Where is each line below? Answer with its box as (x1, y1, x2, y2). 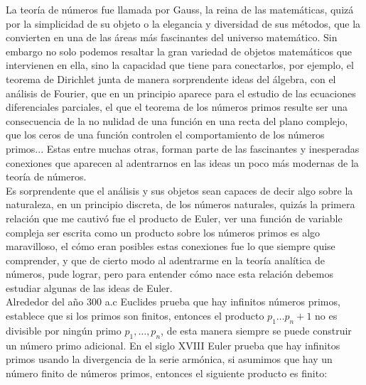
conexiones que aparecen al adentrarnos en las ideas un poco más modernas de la (6, 155, 359, 170)
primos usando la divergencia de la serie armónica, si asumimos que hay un (6, 352, 333, 367)
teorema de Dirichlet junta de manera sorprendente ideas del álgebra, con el (6, 71, 336, 86)
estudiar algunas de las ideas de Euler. (6, 280, 173, 295)
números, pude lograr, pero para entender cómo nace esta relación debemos (6, 266, 333, 281)
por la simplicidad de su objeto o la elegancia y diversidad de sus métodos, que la (6, 16, 361, 31)
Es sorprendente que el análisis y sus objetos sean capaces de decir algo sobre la (6, 183, 353, 197)
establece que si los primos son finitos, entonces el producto (6, 308, 264, 323)
